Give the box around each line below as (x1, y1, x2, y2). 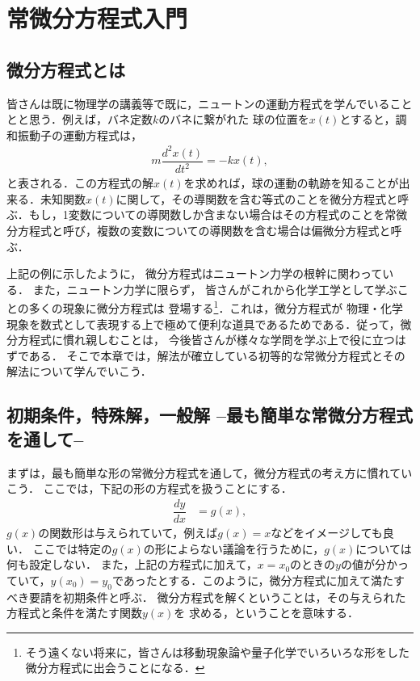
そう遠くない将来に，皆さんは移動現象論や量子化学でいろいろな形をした (25, 643, 410, 660)
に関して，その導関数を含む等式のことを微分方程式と (115, 190, 398, 207)
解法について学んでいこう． (6, 363, 152, 380)
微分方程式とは (6, 57, 125, 82)
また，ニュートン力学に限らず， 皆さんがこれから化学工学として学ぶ (32, 280, 397, 297)
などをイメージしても (271, 523, 383, 540)
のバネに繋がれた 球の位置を (158, 111, 309, 128)
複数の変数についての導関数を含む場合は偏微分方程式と (96, 222, 391, 239)
